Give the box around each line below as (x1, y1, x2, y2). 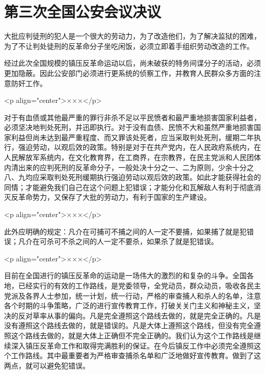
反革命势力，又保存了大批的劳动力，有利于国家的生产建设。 (11, 192, 211, 202)
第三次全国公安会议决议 (4, 1, 162, 22)
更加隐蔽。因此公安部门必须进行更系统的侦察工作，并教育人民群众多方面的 (4, 67, 254, 78)
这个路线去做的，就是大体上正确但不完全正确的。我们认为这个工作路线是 (11, 330, 254, 340)
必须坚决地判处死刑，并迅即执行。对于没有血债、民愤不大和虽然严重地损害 (4, 122, 254, 132)
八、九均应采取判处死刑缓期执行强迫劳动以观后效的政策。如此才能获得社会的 (4, 172, 261, 182)
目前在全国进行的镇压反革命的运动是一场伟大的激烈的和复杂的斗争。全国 (4, 270, 247, 281)
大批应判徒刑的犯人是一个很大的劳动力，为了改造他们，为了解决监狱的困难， (4, 31, 261, 41)
